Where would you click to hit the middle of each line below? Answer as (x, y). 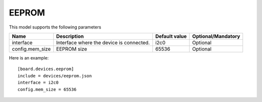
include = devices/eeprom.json (55, 76)
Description (70, 36)
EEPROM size (72, 49)
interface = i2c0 (38, 83)
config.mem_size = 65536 (47, 89)
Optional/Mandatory (216, 36)
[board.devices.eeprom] (46, 69)
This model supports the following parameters (55, 27)
